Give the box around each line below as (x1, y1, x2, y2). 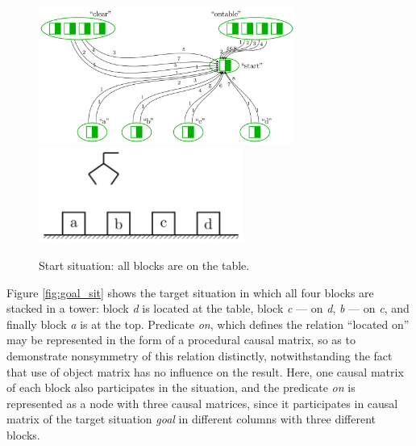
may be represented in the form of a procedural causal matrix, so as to (6, 331, 356, 348)
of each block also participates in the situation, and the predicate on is (6, 379, 356, 396)
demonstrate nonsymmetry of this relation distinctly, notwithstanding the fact (6, 347, 393, 364)
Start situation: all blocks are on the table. (39, 257, 250, 274)
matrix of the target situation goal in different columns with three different (6, 410, 376, 427)
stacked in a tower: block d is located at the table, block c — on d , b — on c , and (6, 300, 410, 317)
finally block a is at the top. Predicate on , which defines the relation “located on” (6, 315, 410, 332)
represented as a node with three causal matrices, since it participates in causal (6, 394, 398, 411)
